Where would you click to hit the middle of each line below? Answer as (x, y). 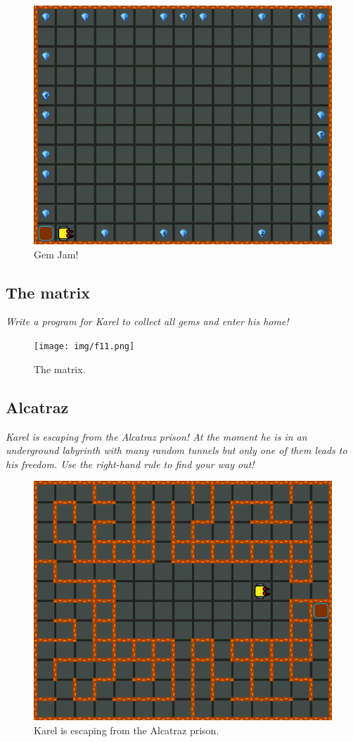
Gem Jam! (56, 254)
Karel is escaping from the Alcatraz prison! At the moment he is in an (156, 436)
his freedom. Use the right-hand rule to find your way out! (130, 464)
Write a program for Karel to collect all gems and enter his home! (147, 321)
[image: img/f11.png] (84, 347)
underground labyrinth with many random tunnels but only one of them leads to (176, 450)
